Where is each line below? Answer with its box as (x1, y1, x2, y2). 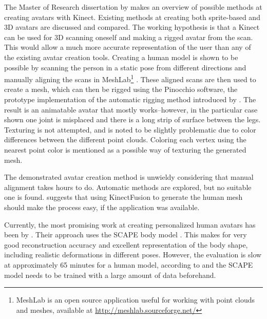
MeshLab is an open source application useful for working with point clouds (16, 294, 255, 305)
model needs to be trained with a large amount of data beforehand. (4, 269, 216, 280)
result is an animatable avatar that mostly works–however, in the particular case (4, 104, 258, 115)
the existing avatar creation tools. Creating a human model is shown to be (4, 51, 238, 62)
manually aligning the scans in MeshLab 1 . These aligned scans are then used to (4, 72, 256, 84)
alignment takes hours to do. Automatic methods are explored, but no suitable (4, 181, 252, 192)
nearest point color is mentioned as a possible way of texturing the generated (4, 144, 246, 155)
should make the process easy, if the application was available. (4, 201, 200, 212)
